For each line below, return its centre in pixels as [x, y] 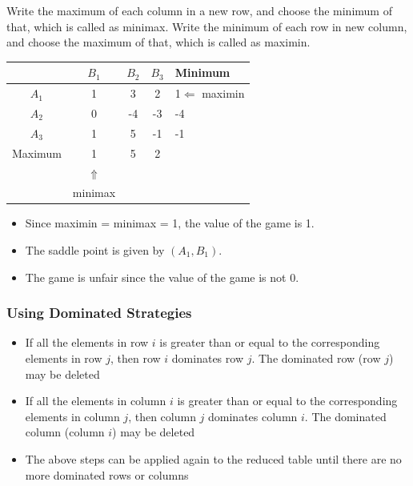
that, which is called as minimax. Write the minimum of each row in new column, [207, 26]
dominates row [207, 358]
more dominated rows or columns [107, 474]
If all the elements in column [96, 401]
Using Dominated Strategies [99, 313]
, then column [162, 416]
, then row [136, 358]
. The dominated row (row [316, 358]
